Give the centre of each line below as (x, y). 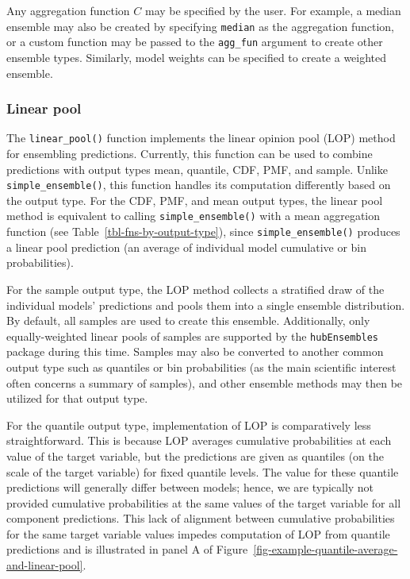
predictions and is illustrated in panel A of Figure (127, 549)
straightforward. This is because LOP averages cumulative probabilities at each (199, 440)
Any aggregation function (68, 10)
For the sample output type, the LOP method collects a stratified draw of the (195, 289)
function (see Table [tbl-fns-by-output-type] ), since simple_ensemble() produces (203, 232)
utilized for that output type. (77, 398)
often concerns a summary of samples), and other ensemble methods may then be (205, 382)
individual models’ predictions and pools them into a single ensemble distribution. (206, 305)
